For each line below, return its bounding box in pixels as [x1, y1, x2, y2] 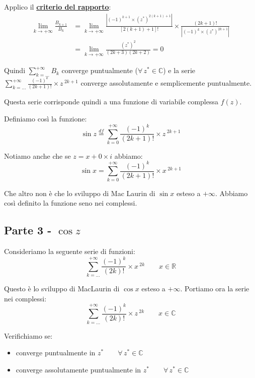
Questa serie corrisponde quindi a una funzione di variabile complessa [4, 96, 219, 107]
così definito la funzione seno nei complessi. [4, 198, 137, 208]
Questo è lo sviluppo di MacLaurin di [4, 283, 120, 294]
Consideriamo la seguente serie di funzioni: [4, 246, 135, 257]
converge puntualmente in [16, 347, 96, 358]
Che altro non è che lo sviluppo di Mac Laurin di [4, 187, 155, 198]
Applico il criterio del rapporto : [4, 2, 111, 12]
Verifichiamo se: [4, 330, 53, 341]
